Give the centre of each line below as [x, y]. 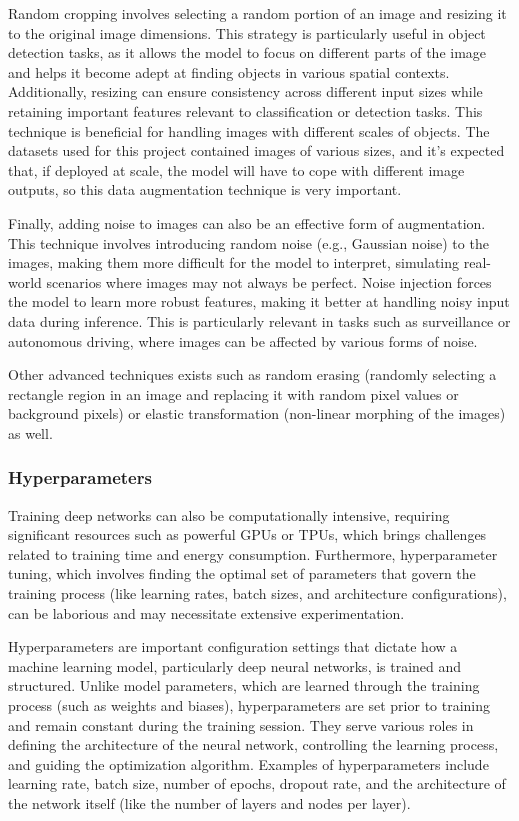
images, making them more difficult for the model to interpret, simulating [234, 262]
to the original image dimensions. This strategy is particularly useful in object [247, 32]
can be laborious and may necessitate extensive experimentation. [206, 612]
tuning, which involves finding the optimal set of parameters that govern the [242, 573]
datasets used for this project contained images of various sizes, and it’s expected [256, 150]
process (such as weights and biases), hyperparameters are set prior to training [249, 705]
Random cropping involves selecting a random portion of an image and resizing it [257, 13]
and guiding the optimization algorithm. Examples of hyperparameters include [248, 763]
